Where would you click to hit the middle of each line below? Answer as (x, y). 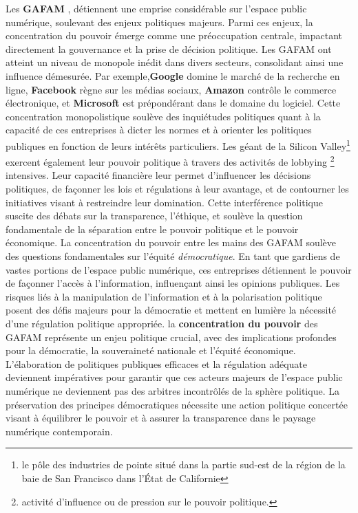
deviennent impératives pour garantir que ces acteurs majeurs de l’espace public (174, 377)
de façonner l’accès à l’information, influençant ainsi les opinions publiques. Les (173, 283)
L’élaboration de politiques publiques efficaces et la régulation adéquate (157, 363)
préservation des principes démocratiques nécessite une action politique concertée (177, 404)
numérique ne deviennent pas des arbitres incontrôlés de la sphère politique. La (172, 390)
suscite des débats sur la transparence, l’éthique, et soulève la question (154, 216)
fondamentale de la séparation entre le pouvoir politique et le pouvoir (152, 229)
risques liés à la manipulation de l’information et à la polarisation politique (164, 296)
